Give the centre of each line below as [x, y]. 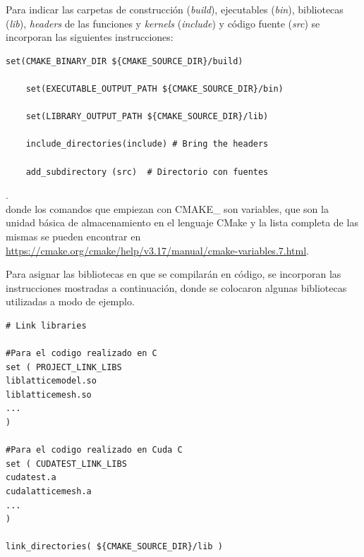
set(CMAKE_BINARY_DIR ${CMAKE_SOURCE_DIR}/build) [125, 61]
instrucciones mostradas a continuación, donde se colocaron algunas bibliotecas [176, 287]
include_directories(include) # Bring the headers [147, 144]
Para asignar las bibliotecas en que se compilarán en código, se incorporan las [174, 274]
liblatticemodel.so [51, 381]
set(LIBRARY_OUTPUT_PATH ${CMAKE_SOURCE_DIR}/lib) [147, 117]
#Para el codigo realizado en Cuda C [94, 450]
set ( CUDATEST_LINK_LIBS [66, 464]
